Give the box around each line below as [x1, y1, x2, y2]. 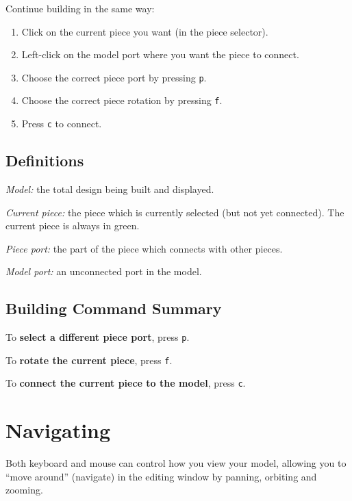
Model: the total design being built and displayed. [5, 181, 214, 196]
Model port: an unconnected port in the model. [5, 264, 202, 279]
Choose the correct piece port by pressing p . [21, 70, 207, 84]
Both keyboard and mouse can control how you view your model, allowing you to [5, 456, 347, 470]
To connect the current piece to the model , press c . [5, 376, 246, 390]
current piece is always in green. [5, 218, 140, 233]
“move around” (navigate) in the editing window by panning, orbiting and [5, 469, 317, 483]
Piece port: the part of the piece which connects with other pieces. [5, 241, 283, 255]
